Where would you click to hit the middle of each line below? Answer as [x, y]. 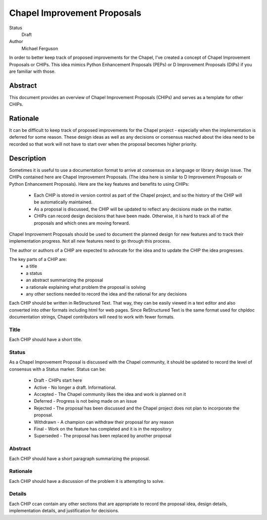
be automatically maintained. [63, 202]
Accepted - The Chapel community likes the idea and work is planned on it [110, 394]
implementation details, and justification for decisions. [64, 511]
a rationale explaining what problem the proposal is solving [86, 287]
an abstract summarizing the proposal [65, 280]
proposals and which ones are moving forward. [82, 223]
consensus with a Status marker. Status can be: [58, 369]
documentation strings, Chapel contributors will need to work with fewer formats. [92, 317]
